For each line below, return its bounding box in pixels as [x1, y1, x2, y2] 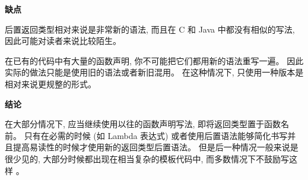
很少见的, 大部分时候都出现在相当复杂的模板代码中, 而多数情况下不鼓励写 [5, 152, 290, 165]
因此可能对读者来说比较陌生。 [5, 34, 121, 47]
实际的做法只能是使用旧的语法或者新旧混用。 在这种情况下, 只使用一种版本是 [5, 66, 304, 78]
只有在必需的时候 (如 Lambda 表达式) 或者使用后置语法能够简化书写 [24, 129, 288, 141]
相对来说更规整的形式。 [5, 77, 96, 90]
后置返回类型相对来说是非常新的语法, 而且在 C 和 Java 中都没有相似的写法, [5, 23, 295, 35]
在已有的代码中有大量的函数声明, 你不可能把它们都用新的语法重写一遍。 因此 [5, 54, 304, 67]
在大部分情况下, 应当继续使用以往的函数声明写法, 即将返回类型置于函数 [5, 118, 281, 130]
